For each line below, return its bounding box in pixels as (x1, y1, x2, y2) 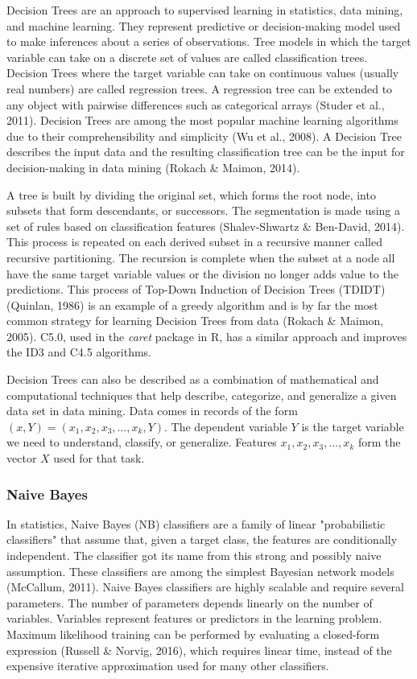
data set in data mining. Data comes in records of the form (6, 402, 298, 419)
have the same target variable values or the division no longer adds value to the (6, 265, 398, 282)
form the (357, 434, 401, 451)
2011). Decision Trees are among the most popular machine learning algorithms (6, 112, 398, 129)
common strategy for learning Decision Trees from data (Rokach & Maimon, (6, 312, 384, 329)
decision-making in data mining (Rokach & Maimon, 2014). (6, 158, 300, 175)
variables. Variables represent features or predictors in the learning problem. (6, 610, 382, 627)
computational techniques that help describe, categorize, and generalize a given (6, 386, 397, 403)
